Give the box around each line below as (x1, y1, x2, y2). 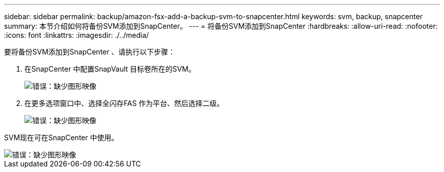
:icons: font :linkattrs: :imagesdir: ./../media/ (4, 31, 149, 39)
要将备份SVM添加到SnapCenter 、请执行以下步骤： (4, 47, 175, 56)
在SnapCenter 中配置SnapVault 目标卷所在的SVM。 (24, 65, 196, 73)
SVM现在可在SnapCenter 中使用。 (4, 133, 119, 142)
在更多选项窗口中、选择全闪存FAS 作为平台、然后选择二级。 (24, 99, 224, 107)
